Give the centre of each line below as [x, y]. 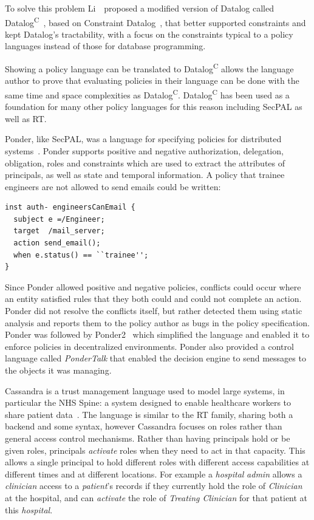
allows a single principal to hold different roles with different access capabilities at [157, 462]
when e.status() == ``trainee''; [81, 255]
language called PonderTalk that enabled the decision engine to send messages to [155, 358]
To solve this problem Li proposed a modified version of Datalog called [139, 8]
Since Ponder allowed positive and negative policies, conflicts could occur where [153, 286]
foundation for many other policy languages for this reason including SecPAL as [154, 107]
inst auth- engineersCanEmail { [70, 207]
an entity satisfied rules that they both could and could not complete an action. [153, 299]
